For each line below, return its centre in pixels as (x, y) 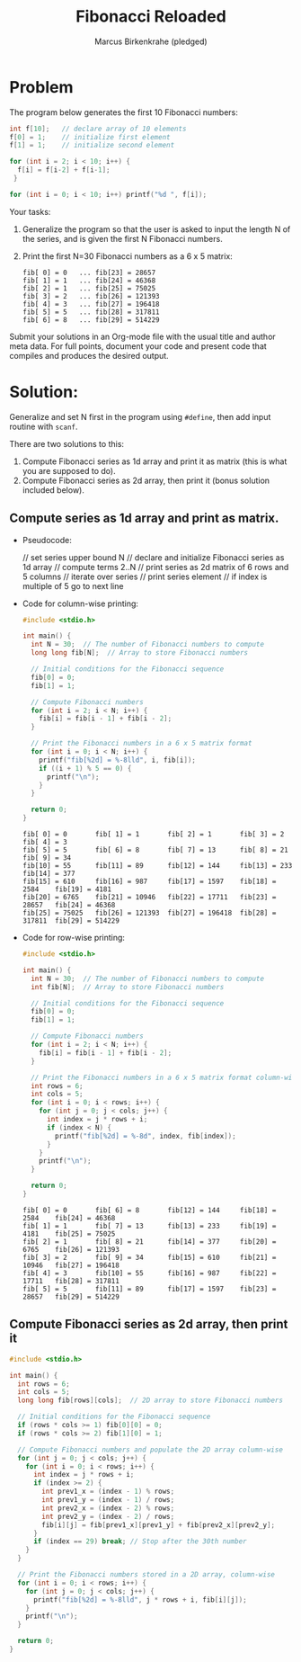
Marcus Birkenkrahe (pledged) (151, 41)
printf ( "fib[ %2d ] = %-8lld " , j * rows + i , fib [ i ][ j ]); (140, 1599)
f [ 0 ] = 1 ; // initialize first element (90, 137)
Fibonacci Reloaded (151, 17)
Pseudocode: (47, 540)
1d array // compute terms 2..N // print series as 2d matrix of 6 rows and (155, 567)
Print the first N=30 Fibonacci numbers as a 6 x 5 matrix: (128, 256)
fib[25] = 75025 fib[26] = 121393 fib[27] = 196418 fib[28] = (149, 913)
